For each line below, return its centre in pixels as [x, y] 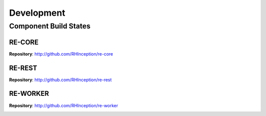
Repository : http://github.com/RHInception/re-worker [64, 105]
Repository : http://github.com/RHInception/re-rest [60, 80]
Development [37, 13]
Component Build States [50, 26]
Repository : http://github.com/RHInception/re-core [61, 54]
